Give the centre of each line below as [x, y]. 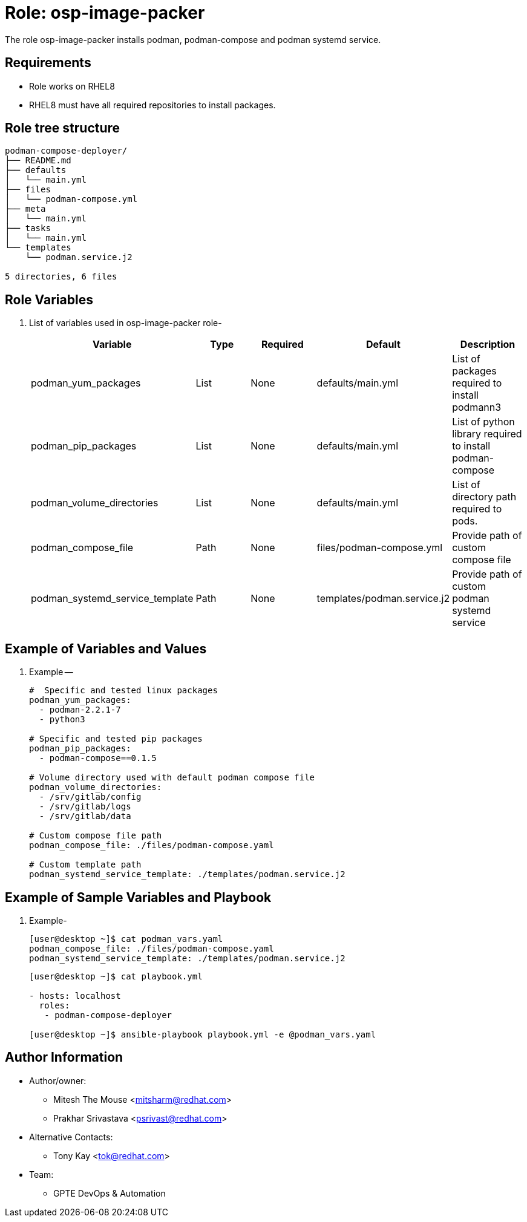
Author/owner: [58, 1080]
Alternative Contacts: [71, 1137]
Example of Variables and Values [106, 649]
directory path [484, 497]
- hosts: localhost [75, 995]
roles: [54, 1005]
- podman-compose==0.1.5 [98, 758]
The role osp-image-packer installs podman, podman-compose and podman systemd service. [193, 39]
